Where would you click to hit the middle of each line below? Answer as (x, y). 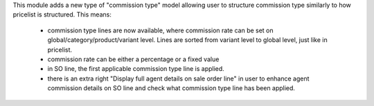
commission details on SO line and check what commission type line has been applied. (171, 88)
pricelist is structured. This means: (62, 14)
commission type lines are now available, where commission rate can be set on (160, 30)
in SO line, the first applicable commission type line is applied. (136, 69)
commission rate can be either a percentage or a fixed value (133, 59)
